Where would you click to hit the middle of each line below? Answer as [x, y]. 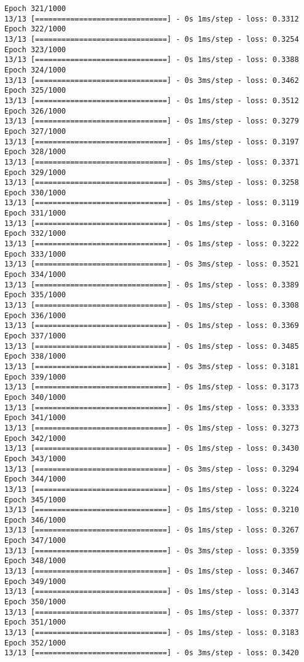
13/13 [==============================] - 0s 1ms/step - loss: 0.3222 [152, 244]
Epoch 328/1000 [35, 152]
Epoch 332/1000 [35, 234]
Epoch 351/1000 [35, 622]
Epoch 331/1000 [35, 213]
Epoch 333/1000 [35, 254]
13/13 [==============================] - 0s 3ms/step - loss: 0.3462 [152, 80]
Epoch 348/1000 [35, 561]
